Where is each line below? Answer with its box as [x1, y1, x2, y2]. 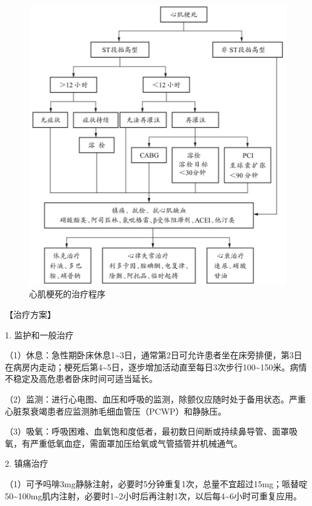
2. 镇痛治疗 [5, 457, 48, 470]
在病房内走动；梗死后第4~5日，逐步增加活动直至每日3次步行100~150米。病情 [5, 360, 307, 373]
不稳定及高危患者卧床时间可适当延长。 [5, 372, 158, 385]
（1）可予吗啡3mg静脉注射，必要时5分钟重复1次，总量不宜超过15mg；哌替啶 [5, 477, 308, 490]
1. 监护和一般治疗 [5, 328, 74, 341]
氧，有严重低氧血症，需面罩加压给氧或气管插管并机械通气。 [5, 436, 242, 449]
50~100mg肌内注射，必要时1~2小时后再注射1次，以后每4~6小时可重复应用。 [5, 489, 302, 502]
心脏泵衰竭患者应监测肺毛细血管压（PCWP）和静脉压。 [5, 404, 227, 417]
